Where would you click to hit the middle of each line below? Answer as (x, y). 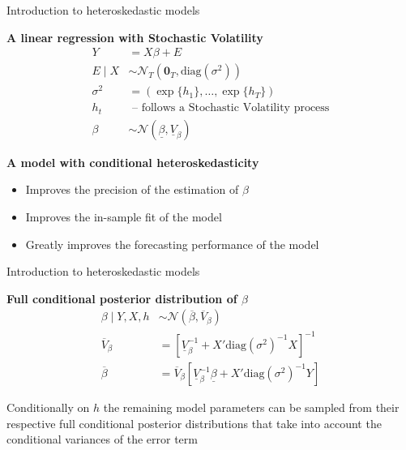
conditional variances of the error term (102, 439)
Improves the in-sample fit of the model (124, 217)
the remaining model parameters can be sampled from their (251, 407)
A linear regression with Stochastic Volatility (135, 37)
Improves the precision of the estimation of (132, 189)
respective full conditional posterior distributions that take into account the (194, 423)
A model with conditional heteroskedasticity (133, 162)
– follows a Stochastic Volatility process (231, 108)
